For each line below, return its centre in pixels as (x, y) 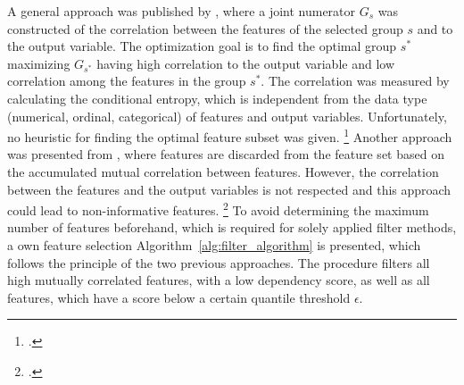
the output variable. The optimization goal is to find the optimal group (202, 46)
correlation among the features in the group (127, 81)
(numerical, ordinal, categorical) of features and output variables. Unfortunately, (227, 116)
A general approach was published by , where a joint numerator (182, 11)
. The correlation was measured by (355, 81)
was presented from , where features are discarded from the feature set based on (226, 154)
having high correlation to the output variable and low (246, 63)
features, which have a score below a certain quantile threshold (179, 297)
